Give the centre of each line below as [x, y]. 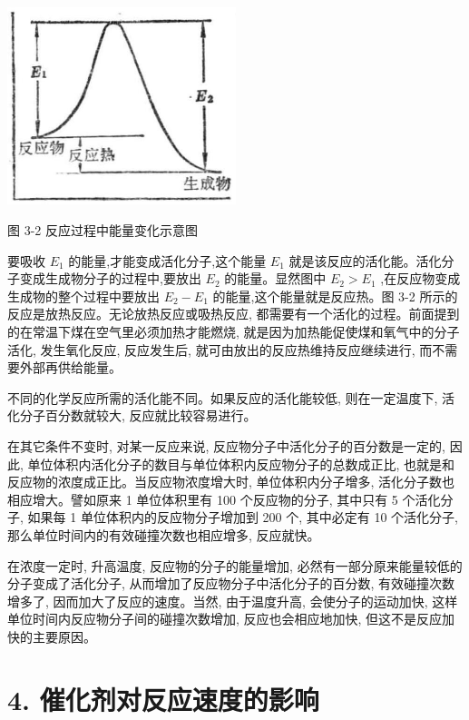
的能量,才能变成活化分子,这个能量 [167, 260]
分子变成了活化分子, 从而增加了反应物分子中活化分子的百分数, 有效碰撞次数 [231, 583]
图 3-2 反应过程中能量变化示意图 [103, 230]
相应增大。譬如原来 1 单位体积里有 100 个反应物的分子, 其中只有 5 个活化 [224, 499]
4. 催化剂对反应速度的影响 [163, 699]
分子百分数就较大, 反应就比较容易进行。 [138, 415]
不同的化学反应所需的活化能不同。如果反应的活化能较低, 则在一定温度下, [223, 397]
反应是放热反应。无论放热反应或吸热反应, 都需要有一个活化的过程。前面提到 [234, 314]
